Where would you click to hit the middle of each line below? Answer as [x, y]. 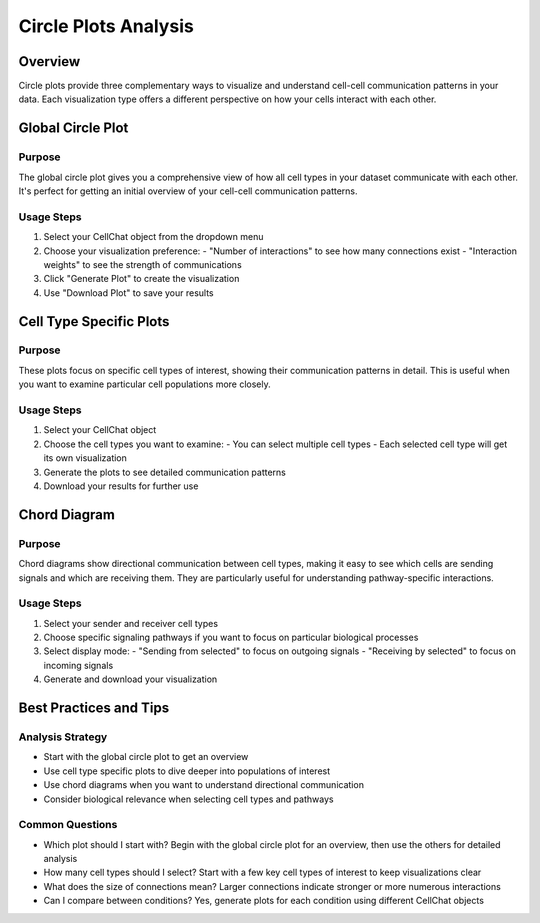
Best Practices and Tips [94, 708]
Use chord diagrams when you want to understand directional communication [204, 785]
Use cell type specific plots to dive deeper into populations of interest [187, 771]
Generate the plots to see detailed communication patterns [165, 472]
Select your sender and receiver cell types [131, 623]
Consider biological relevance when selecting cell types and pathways [188, 799]
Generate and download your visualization [130, 679]
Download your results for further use [121, 486]
